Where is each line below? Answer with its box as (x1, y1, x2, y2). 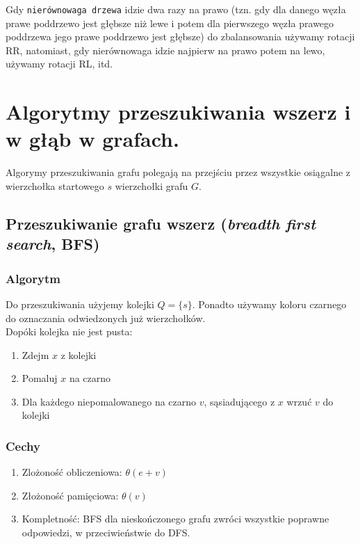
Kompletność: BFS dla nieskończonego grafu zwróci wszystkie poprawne (22, 511, 329, 526)
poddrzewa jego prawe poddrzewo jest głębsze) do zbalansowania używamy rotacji (6, 29, 355, 44)
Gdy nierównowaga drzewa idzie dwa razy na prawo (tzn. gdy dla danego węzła (6, 2, 346, 16)
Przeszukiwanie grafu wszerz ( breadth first (6, 212, 316, 234)
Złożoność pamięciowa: (22, 488, 119, 502)
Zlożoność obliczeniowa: (22, 465, 122, 479)
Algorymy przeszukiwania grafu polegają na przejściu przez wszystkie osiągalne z (6, 165, 351, 179)
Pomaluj (22, 371, 58, 385)
